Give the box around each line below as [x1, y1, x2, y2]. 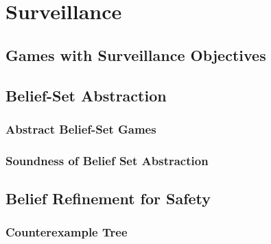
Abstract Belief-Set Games [5, 120, 156, 137]
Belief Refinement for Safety [5, 188, 211, 209]
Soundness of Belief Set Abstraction [5, 151, 209, 169]
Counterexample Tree [5, 223, 128, 241]
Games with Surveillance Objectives [5, 44, 266, 65]
